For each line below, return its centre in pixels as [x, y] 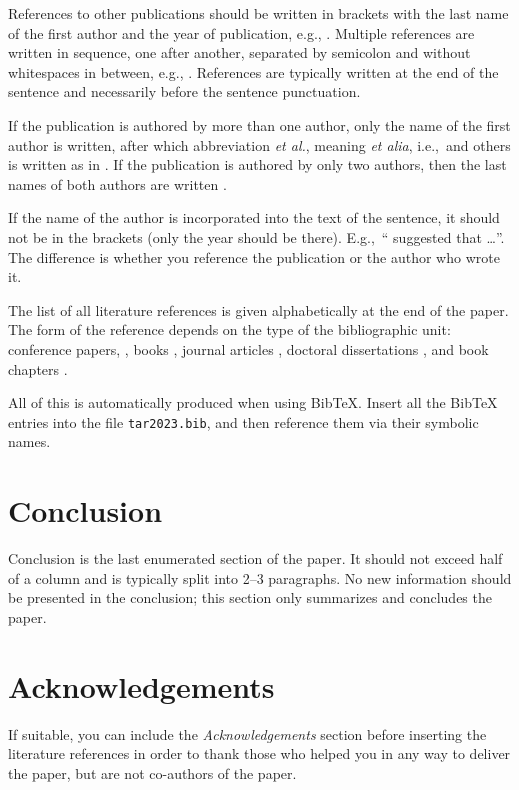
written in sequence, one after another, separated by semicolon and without [239, 52]
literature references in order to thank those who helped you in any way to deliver [259, 753]
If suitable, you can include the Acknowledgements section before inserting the [247, 733]
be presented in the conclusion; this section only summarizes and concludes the [250, 597]
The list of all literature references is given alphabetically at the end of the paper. [258, 309]
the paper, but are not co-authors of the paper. [152, 772]
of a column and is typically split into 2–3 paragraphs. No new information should [260, 577]
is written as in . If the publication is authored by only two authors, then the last [257, 164]
